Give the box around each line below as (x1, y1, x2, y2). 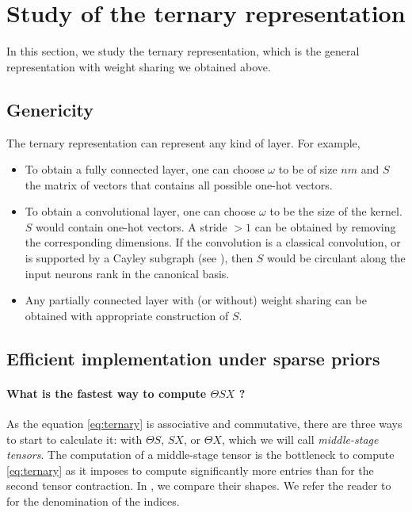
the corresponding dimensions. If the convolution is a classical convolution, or (25, 234, 401, 250)
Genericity (6, 97, 94, 121)
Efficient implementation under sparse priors (6, 346, 380, 370)
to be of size (278, 161, 338, 178)
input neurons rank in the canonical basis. (25, 265, 230, 281)
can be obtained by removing (254, 218, 396, 235)
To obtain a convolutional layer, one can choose (25, 203, 256, 220)
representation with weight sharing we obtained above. (6, 58, 271, 75)
